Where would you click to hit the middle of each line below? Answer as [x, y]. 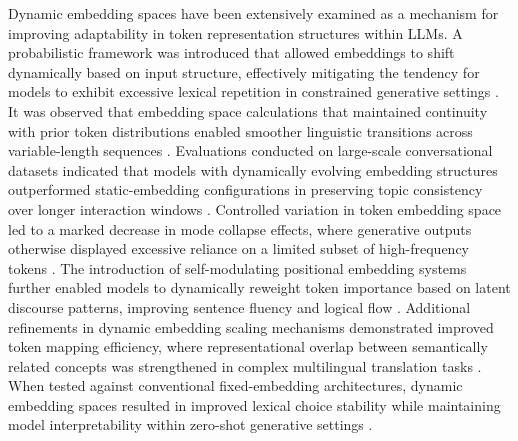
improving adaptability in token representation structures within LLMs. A [235, 32]
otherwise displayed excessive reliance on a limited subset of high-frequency [238, 248]
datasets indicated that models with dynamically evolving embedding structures [253, 169]
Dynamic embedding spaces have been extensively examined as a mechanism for [253, 13]
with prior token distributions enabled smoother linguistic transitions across [240, 130]
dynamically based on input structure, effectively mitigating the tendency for [244, 71]
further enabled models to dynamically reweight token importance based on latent [259, 287]
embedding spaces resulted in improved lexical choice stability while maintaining [254, 404]
